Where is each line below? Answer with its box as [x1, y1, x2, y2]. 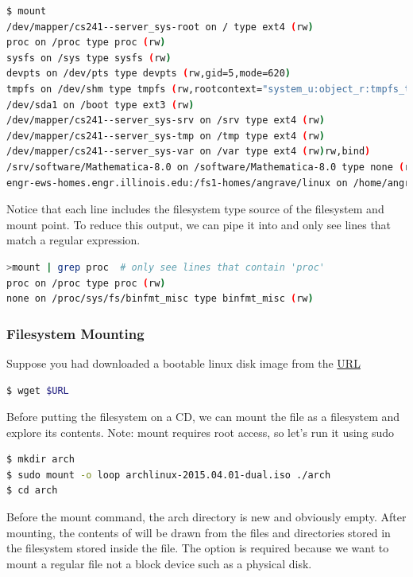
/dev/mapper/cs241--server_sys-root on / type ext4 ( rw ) [6, 21, 314, 33]
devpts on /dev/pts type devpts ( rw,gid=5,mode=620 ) [6, 68, 291, 80]
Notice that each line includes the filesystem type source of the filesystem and [6, 201, 384, 217]
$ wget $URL [6, 384, 69, 396]
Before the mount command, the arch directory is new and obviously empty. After [6, 509, 407, 525]
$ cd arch [6, 485, 58, 497]
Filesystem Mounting [6, 323, 145, 343]
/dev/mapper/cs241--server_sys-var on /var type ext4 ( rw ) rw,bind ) [6, 146, 371, 158]
